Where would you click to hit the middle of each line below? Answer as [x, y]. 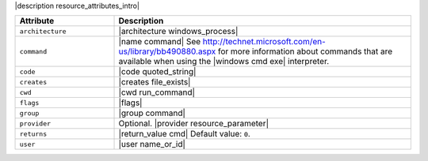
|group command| [152, 113]
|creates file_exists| [155, 82]
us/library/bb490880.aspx [167, 51]
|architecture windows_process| [178, 32]
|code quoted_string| [157, 72]
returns [33, 134]
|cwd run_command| [157, 92]
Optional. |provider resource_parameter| [194, 124]
